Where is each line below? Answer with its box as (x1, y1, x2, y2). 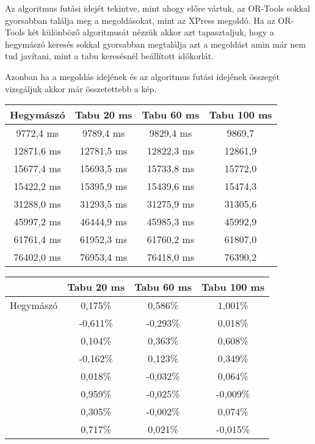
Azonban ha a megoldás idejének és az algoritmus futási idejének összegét (5, 70, 280, 82)
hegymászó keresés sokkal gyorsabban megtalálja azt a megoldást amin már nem (5, 37, 306, 50)
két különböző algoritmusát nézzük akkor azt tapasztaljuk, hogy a (27, 26, 274, 38)
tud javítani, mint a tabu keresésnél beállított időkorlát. (5, 49, 214, 62)
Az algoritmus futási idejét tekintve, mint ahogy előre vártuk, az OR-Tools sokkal (5, 2, 310, 14)
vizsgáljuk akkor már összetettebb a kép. (5, 82, 157, 95)
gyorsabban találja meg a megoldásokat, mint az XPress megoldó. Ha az (5, 13, 275, 26)
